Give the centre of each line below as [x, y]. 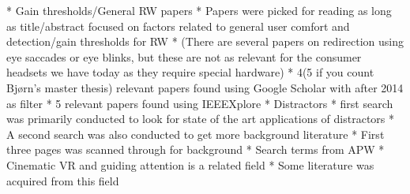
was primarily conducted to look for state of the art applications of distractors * [201, 119]
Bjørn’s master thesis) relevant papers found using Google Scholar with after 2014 [205, 87]
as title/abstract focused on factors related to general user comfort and [178, 26]
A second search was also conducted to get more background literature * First [196, 134]
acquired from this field [63, 180]
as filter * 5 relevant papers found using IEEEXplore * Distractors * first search [200, 103]
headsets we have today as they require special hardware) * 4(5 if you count [190, 72]
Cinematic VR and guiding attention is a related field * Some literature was [190, 164]
